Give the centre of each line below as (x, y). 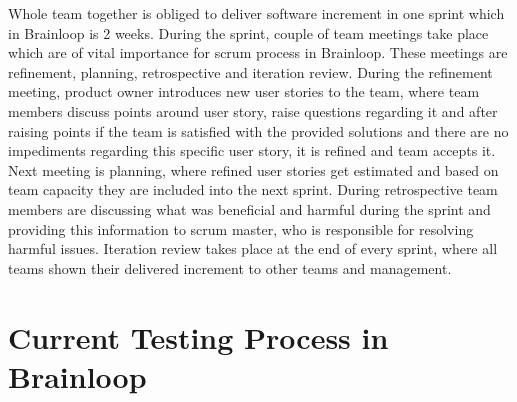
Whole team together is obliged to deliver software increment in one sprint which (256, 13)
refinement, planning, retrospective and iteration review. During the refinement (250, 71)
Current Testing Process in (198, 336)
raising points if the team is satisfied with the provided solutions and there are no (258, 130)
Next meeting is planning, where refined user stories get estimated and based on (253, 169)
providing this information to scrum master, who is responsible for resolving (241, 228)
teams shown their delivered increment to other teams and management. (230, 267)
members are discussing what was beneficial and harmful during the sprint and (249, 208)
